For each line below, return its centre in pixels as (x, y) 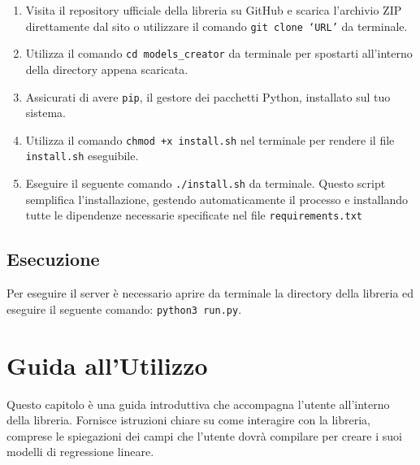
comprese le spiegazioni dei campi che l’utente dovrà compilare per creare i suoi (204, 435)
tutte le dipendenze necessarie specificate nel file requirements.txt (194, 215)
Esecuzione (53, 259)
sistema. (45, 113)
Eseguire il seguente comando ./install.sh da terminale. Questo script (206, 183)
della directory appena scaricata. (107, 69)
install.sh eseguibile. (82, 156)
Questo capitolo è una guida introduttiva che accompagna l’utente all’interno (198, 404)
